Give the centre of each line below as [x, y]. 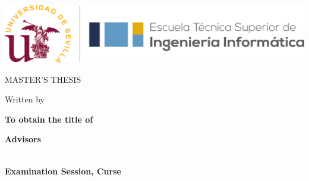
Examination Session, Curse [63, 171]
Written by [25, 99]
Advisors [23, 139]
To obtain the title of [49, 119]
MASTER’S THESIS [43, 79]
